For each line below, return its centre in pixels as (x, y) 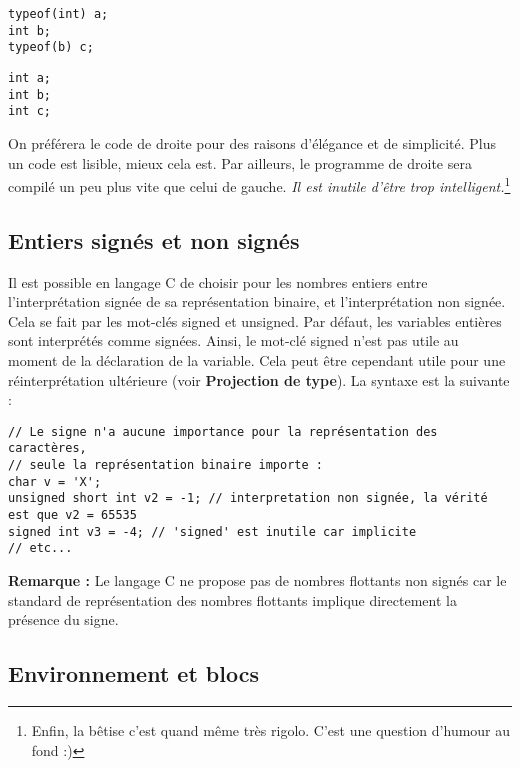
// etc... (40, 548)
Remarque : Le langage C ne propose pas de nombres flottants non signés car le (257, 579)
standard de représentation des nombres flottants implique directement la (232, 599)
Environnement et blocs (133, 673)
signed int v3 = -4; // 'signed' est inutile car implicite (212, 531)
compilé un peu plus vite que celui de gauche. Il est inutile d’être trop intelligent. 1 (259, 184)
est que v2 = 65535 (72, 515)
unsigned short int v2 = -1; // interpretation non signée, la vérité (248, 498)
